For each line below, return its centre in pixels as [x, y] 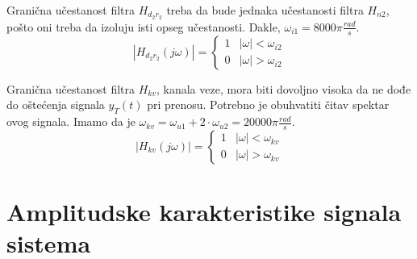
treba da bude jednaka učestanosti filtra [265, 10]
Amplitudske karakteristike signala [204, 212]
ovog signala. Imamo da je [71, 121]
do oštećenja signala [56, 104]
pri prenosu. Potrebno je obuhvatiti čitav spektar [268, 104]
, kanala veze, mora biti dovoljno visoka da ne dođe [284, 88]
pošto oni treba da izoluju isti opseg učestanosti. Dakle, [144, 26]
